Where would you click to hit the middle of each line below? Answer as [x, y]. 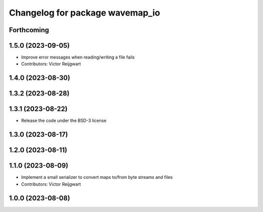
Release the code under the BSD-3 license [64, 121]
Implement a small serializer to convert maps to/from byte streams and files [97, 177]
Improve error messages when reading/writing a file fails [78, 57]
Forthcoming [29, 30]
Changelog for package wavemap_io [85, 13]
